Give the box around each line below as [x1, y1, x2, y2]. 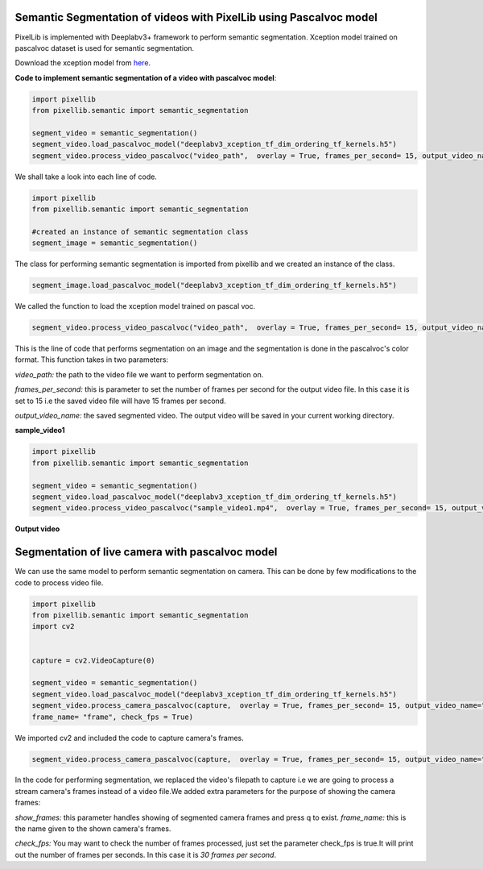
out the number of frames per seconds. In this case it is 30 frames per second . [14, 850, 277, 859]
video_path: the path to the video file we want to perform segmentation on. [14, 369, 264, 379]
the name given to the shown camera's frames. [14, 824, 171, 834]
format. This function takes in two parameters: [14, 355, 169, 364]
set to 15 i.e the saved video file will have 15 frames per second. [14, 396, 226, 405]
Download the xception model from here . [14, 58, 151, 68]
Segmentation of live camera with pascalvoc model [14, 545, 278, 559]
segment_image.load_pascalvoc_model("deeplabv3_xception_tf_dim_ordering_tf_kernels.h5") [31, 281, 398, 290]
